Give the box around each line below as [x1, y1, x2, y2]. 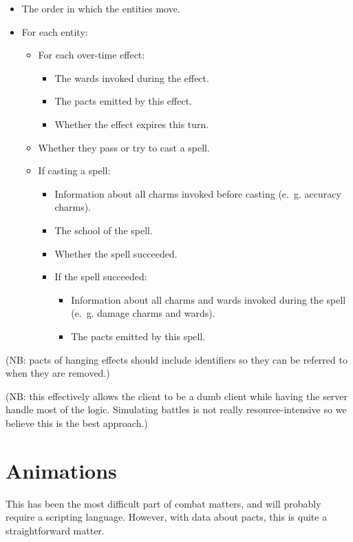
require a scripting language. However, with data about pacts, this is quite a [6, 510, 328, 524]
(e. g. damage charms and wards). [71, 306, 215, 320]
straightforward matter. [6, 523, 105, 537]
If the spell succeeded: [54, 269, 147, 284]
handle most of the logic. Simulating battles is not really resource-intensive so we [6, 402, 347, 417]
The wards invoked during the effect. [54, 70, 209, 85]
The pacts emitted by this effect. [54, 94, 193, 108]
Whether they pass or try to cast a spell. [38, 140, 210, 154]
